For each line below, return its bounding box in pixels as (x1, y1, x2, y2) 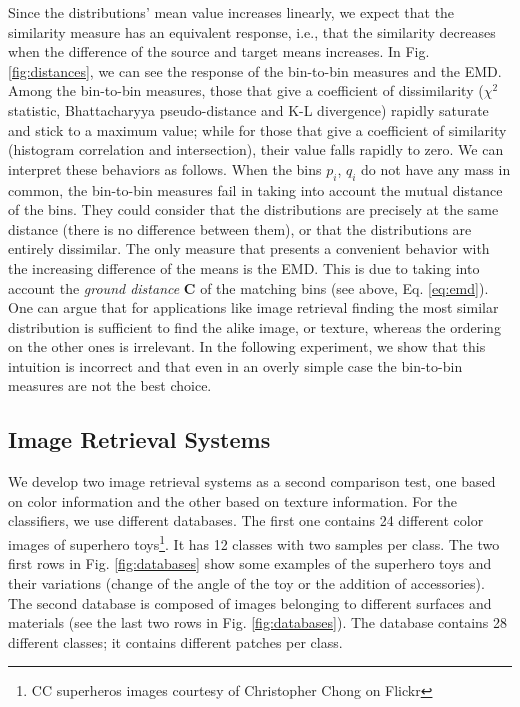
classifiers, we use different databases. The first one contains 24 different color (8, 510, 484, 531)
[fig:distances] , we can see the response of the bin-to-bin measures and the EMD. (8, 60, 502, 81)
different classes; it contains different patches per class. (8, 631, 343, 652)
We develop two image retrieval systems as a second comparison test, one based (8, 471, 496, 492)
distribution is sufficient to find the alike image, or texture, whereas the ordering (8, 316, 501, 337)
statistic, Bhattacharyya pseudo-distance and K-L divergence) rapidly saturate (8, 99, 489, 120)
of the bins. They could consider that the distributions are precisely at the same (8, 199, 499, 220)
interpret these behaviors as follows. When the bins (8, 158, 322, 179)
